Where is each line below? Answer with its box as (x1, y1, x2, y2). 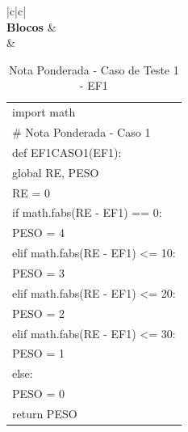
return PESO (12, 404, 77, 421)
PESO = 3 (12, 264, 65, 281)
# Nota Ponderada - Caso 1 (12, 124, 151, 141)
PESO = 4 (12, 224, 65, 241)
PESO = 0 (12, 385, 65, 402)
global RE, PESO (12, 163, 99, 180)
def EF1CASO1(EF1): (12, 143, 122, 160)
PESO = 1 (12, 345, 65, 362)
